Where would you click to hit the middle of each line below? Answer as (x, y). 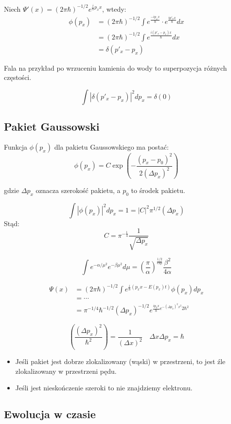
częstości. (18, 77)
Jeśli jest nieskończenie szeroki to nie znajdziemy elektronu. (104, 387)
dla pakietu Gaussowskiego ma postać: (111, 147)
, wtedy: (114, 9)
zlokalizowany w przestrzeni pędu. (66, 371)
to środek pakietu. (158, 190)
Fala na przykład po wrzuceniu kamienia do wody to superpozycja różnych (115, 67)
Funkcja (16, 147)
